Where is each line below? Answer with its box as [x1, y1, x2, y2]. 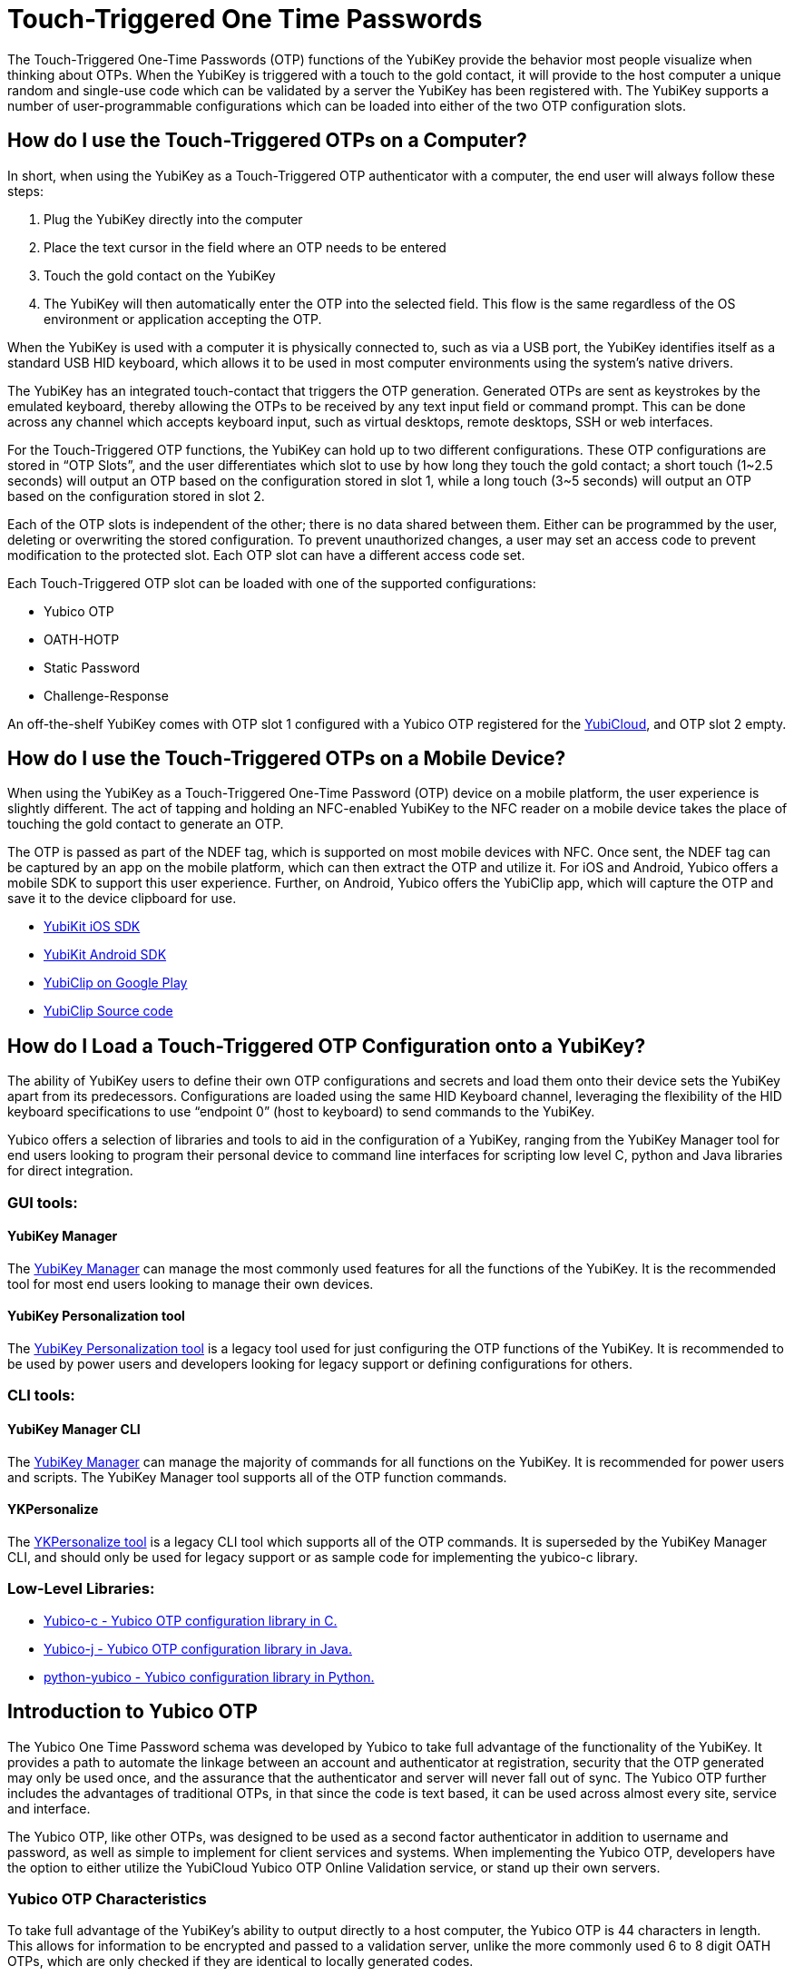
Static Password [44, 659, 141, 675]
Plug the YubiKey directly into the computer [44, 211, 303, 227]
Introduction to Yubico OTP [7, 1700, 258, 1724]
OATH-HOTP [44, 631, 120, 647]
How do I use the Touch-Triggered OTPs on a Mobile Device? [7, 747, 566, 771]
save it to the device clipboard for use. [7, 890, 237, 907]
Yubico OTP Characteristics [7, 1889, 207, 1908]
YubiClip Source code [44, 1003, 173, 1019]
